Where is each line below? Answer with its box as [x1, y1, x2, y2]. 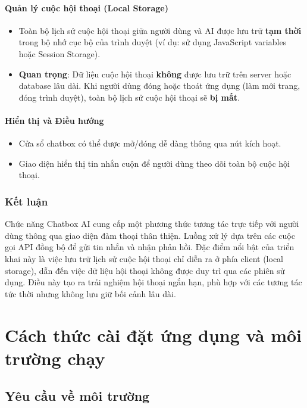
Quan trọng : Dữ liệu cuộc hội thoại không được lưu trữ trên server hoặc [18, 67, 292, 80]
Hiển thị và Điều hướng [5, 114, 104, 126]
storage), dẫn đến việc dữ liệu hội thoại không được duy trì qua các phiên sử [5, 264, 285, 276]
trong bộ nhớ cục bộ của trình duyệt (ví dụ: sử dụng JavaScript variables [18, 36, 287, 48]
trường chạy [5, 345, 105, 370]
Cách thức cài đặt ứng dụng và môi [5, 322, 302, 347]
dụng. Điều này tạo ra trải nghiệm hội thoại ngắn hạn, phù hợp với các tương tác [5, 276, 302, 288]
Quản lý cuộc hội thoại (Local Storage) [5, 1, 169, 14]
